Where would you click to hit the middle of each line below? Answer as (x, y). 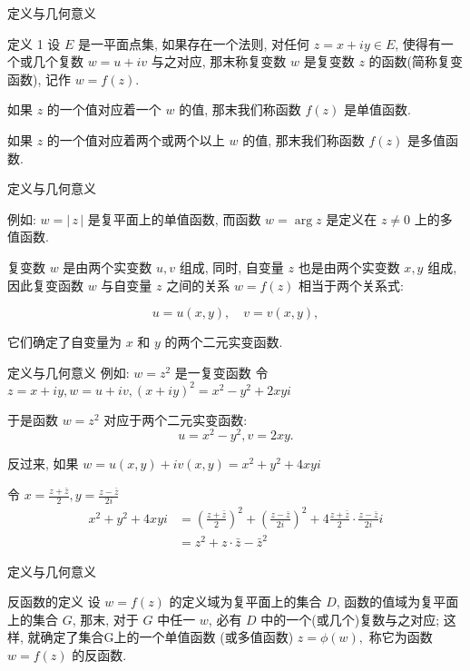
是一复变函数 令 (221, 372)
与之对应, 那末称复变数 (219, 61)
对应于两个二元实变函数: (176, 419)
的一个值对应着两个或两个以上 (136, 139)
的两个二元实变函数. (224, 342)
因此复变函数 (45, 285)
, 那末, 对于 (105, 619)
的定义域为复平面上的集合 (245, 602)
